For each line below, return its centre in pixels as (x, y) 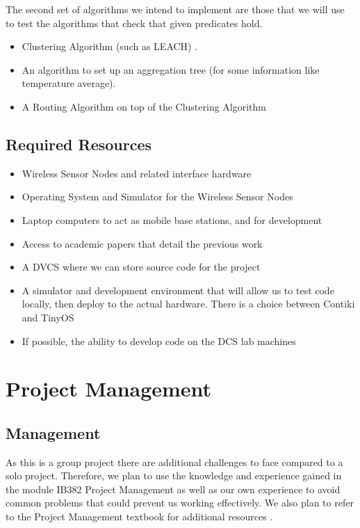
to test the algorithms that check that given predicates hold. (134, 23)
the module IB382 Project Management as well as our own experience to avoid (173, 489)
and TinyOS (48, 317)
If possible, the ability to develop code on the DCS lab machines (159, 341)
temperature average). (69, 83)
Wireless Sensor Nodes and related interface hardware (137, 173)
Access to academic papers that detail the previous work (142, 243)
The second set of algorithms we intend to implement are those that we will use (175, 9)
